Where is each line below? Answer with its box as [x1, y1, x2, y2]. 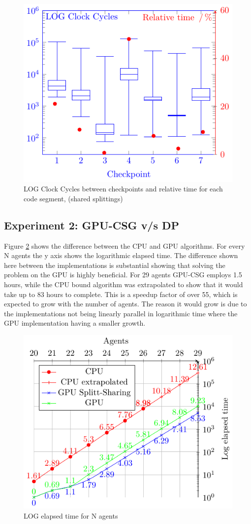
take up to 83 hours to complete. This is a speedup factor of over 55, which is [4, 289, 238, 299]
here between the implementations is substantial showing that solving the [4, 260, 225, 270]
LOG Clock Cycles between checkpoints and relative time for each [24, 184, 223, 194]
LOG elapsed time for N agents [24, 510, 118, 521]
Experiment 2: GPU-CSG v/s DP [4, 217, 180, 232]
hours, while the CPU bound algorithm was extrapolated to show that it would [4, 279, 243, 290]
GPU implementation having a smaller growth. [4, 318, 146, 328]
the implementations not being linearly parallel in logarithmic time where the [4, 308, 238, 318]
